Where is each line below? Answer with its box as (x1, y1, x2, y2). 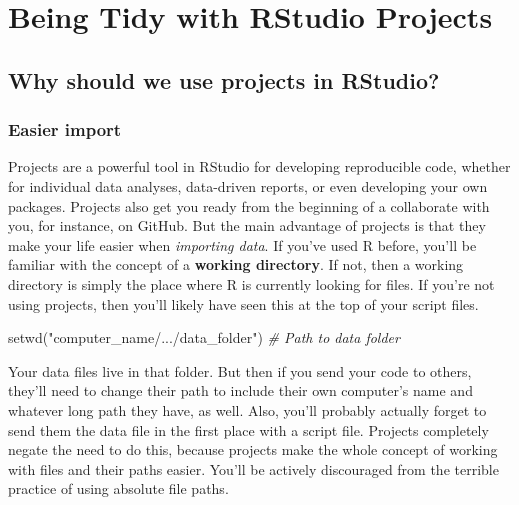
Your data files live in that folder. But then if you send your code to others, (8, 360, 472, 381)
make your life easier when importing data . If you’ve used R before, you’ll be (8, 234, 477, 255)
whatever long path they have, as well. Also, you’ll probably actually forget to (8, 399, 487, 420)
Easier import (8, 117, 122, 142)
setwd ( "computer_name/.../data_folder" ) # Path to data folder (8, 327, 400, 348)
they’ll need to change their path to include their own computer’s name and (8, 380, 473, 401)
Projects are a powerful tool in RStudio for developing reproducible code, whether (8, 156, 511, 177)
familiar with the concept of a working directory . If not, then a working (8, 254, 464, 275)
